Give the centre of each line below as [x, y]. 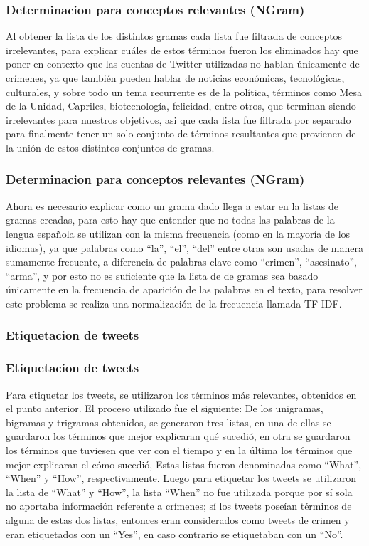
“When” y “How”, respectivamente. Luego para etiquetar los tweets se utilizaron [181, 478]
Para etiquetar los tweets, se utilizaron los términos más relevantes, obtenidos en [181, 394]
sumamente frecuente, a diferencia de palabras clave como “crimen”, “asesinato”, [181, 262]
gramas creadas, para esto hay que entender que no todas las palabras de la [170, 220]
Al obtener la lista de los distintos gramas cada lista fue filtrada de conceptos [174, 36]
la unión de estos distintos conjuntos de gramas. [110, 147]
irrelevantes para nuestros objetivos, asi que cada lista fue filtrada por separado [178, 119]
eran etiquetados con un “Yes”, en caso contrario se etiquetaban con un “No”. [175, 534]
